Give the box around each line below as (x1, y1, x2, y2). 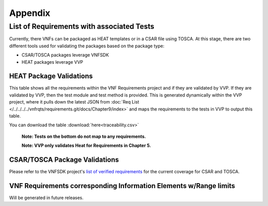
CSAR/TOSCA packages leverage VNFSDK (21, 52, 109, 58)
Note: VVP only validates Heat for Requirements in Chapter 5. (21, 142, 151, 149)
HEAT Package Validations (9, 72, 93, 81)
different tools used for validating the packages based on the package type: (9, 43, 165, 49)
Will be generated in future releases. (9, 195, 84, 201)
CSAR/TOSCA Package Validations (9, 156, 119, 164)
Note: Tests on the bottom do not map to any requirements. (21, 133, 146, 139)
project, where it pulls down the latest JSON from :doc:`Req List (9, 99, 139, 105)
